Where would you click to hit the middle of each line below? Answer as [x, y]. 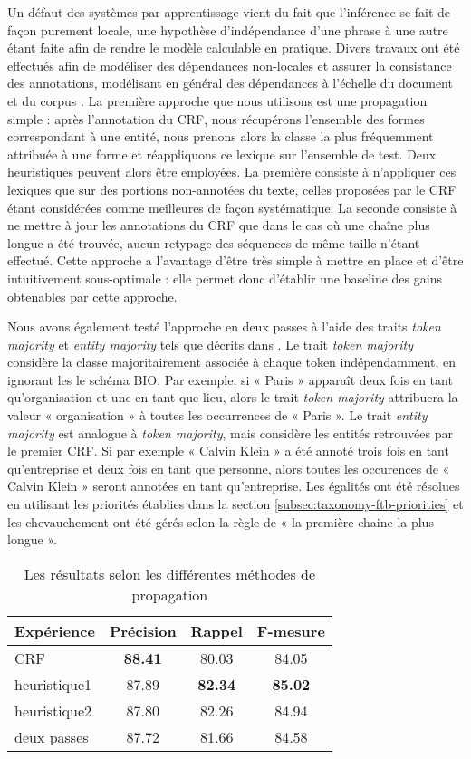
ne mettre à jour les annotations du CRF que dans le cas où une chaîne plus [219, 225]
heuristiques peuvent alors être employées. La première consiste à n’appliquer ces [232, 172]
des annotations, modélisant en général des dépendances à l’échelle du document [230, 83]
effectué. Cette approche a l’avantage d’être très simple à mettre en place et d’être [235, 260]
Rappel [216, 630]
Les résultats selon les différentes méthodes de [170, 573]
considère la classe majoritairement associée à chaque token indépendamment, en [232, 362]
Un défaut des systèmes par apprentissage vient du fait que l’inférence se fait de [229, 12]
